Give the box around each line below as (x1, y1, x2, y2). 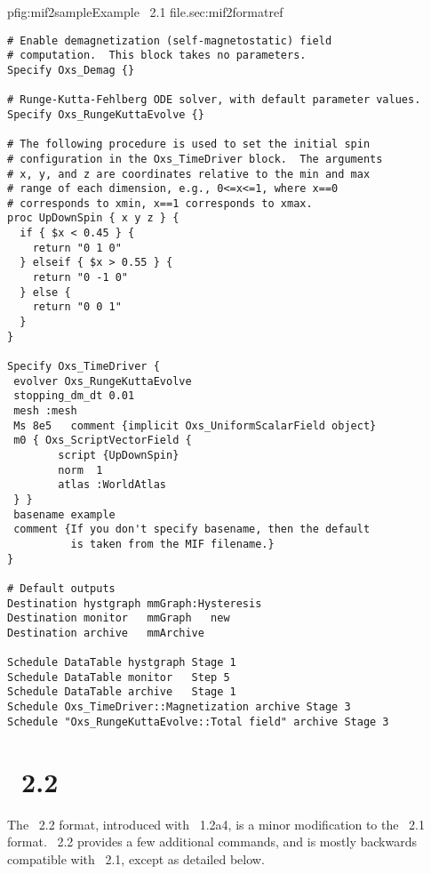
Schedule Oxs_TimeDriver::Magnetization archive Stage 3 (7, 701, 351, 714)
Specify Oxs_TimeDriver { (7, 360, 160, 373)
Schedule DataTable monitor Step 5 (7, 670, 230, 684)
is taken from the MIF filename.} (70, 537, 275, 550)
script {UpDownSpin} (58, 448, 180, 461)
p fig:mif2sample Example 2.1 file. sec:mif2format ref (7, 3, 283, 20)
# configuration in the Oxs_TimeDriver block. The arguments (7, 152, 383, 165)
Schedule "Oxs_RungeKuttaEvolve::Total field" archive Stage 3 (7, 715, 389, 728)
